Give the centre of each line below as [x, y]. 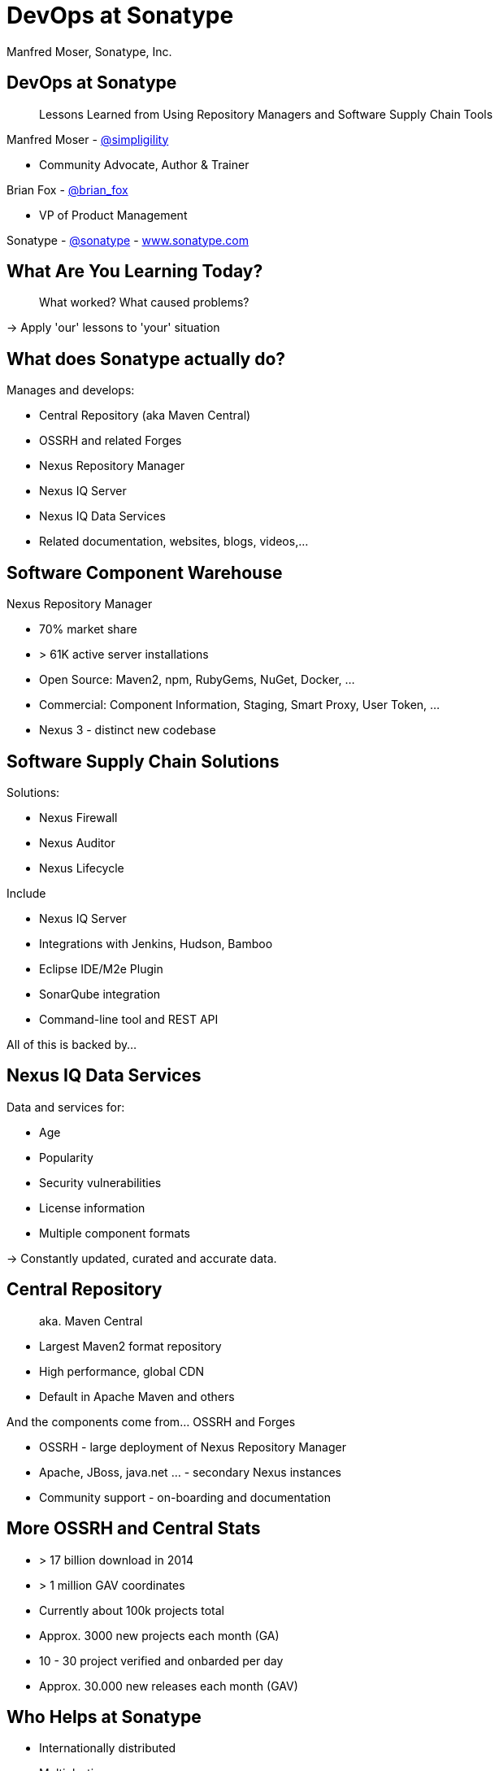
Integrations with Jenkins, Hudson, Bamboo [156, 943]
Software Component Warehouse [145, 572]
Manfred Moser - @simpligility [88, 139]
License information [92, 1207]
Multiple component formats [115, 1233]
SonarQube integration [100, 994]
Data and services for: [66, 1107]
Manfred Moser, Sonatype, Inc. [89, 51]
